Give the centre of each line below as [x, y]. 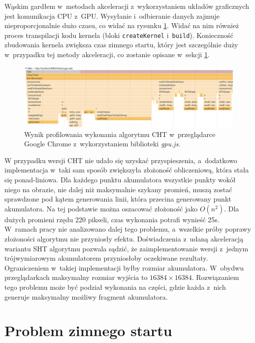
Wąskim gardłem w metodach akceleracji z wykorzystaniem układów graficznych [127, 6]
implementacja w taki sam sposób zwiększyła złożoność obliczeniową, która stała [127, 170]
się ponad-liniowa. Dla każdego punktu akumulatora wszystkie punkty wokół [120, 179]
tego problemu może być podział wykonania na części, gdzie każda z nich [115, 287]
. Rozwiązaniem [215, 277]
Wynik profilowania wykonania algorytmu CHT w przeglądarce [120, 134]
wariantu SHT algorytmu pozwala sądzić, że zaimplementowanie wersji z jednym [127, 248]
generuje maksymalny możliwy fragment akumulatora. [86, 296]
